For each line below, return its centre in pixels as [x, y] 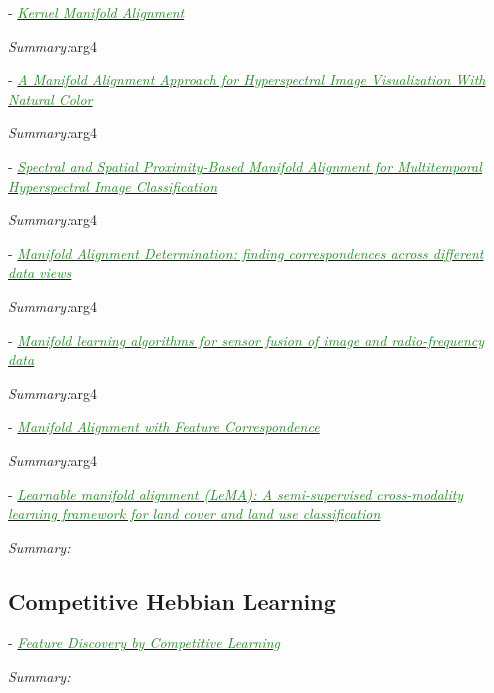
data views [40, 272]
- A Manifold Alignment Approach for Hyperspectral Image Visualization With [247, 79]
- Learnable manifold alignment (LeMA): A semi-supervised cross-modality [236, 493]
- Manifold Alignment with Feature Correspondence [164, 426]
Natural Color [50, 98]
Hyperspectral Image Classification [113, 185]
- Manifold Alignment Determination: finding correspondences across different [246, 252]
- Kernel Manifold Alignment [96, 12]
